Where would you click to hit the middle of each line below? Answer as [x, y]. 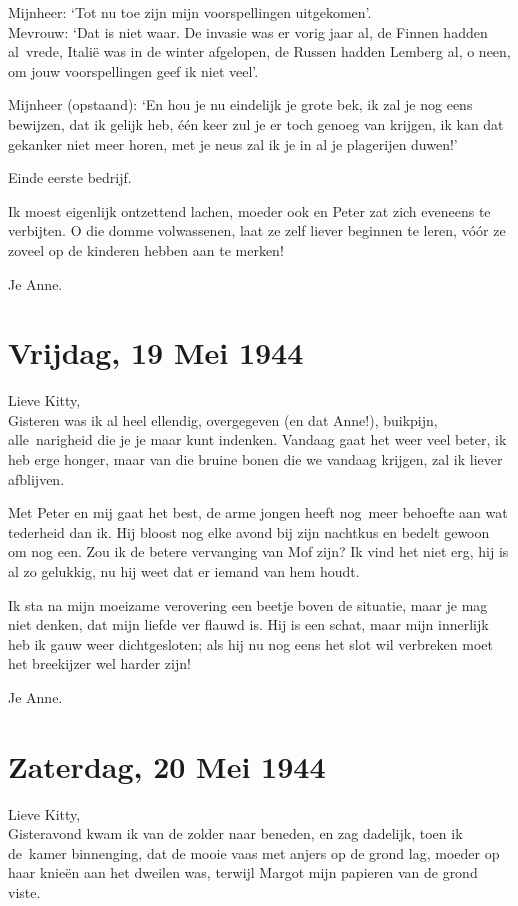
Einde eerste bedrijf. [70, 177]
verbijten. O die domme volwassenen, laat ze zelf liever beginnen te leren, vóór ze [257, 230]
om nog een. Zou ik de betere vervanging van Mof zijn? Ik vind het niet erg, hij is [258, 551]
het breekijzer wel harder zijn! [99, 663]
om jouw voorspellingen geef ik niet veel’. [133, 70]
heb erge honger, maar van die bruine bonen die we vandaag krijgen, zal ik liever [255, 459]
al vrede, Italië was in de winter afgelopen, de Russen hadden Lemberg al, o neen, [259, 51]
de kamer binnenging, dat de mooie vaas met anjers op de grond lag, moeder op [254, 852]
